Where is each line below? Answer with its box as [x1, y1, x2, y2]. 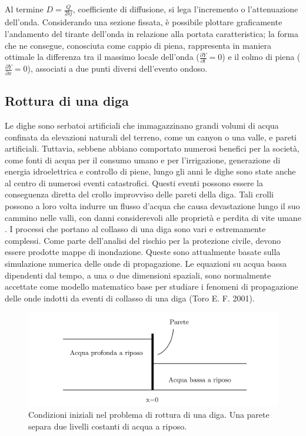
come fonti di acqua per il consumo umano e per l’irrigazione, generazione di [5, 153, 281, 166]
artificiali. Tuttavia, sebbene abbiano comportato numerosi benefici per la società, [5, 142, 300, 155]
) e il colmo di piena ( [222, 51, 301, 63]
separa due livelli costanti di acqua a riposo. [28, 420, 187, 432]
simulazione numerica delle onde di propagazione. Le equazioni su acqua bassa [5, 257, 287, 270]
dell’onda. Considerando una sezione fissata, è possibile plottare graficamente [5, 16, 282, 28]
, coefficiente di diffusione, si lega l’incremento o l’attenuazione [72, 3, 298, 15]
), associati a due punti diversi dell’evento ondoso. [27, 62, 208, 75]
